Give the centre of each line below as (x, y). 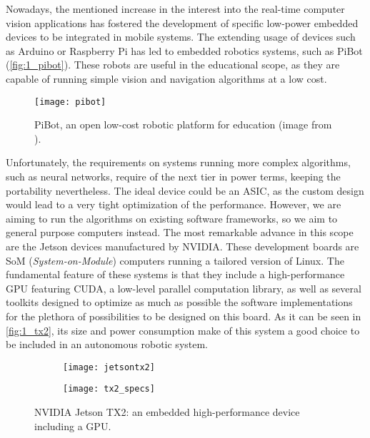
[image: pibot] (70, 102)
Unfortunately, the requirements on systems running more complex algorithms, (178, 162)
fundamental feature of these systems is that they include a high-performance (175, 274)
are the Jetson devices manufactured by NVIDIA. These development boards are (182, 246)
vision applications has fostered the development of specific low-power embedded (182, 22)
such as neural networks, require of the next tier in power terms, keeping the (173, 176)
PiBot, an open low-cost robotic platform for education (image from (183, 124)
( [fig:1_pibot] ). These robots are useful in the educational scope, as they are (173, 65)
